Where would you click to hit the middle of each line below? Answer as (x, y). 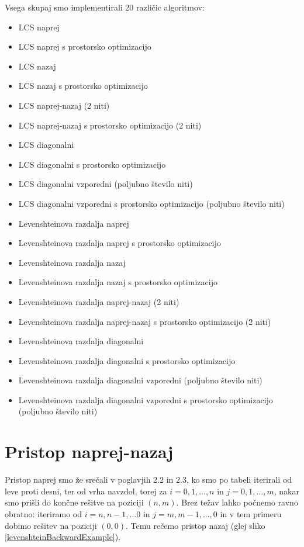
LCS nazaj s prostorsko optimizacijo (83, 86)
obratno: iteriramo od (43, 513)
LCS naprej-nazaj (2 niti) (64, 105)
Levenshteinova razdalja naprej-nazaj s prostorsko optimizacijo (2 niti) (145, 321)
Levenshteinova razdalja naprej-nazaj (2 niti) (99, 301)
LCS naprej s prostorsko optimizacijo (85, 46)
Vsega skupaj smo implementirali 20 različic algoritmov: (105, 7)
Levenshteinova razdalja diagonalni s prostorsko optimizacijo (127, 360)
